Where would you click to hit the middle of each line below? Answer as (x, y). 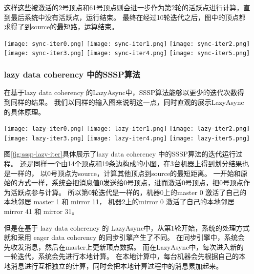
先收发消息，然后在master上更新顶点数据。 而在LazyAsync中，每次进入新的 (124, 246)
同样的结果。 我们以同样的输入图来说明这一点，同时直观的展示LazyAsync (127, 102)
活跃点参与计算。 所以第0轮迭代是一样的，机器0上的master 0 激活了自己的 (128, 192)
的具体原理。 (24, 111)
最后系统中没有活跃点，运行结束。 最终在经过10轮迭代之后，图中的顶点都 (128, 17)
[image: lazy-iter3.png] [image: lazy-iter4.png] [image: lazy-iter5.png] (127, 138)
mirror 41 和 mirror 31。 (41, 211)
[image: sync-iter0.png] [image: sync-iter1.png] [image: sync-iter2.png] (127, 44)
